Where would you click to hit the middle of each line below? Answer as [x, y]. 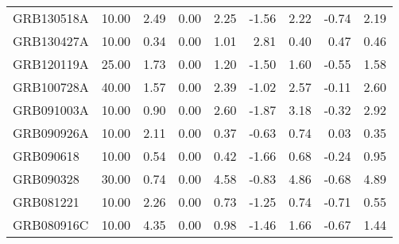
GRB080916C [51, 225]
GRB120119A [51, 64]
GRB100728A [51, 87]
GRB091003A [51, 110]
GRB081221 [46, 202]
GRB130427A [51, 41]
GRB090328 [46, 179]
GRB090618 [46, 156]
